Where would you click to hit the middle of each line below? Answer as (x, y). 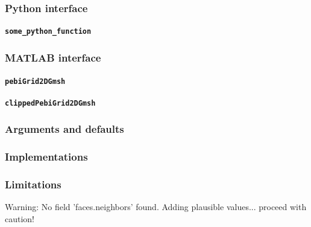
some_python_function (48, 32)
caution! (20, 218)
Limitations (33, 184)
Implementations (46, 157)
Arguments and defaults (64, 129)
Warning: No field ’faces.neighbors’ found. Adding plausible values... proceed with (156, 207)
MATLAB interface (53, 58)
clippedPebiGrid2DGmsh (50, 103)
